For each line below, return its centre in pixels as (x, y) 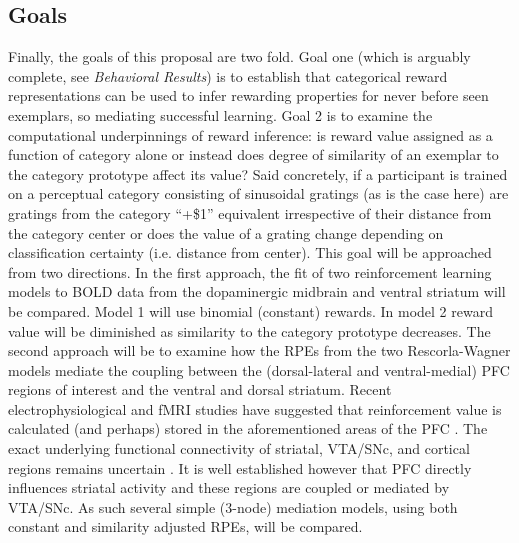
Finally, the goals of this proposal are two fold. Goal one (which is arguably (239, 56)
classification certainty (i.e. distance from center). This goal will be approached (250, 252)
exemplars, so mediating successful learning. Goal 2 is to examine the (220, 114)
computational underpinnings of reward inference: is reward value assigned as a (250, 134)
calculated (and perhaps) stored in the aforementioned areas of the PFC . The (248, 428)
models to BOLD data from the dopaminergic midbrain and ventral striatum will (257, 291)
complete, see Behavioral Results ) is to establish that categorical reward (228, 75)
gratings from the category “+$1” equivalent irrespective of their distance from (250, 212)
